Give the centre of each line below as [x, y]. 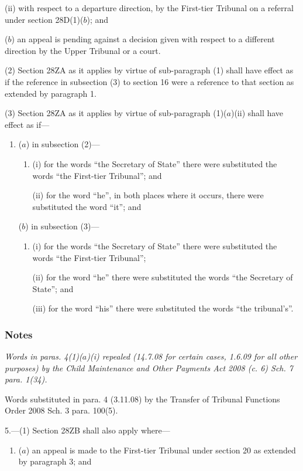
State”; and [53, 288]
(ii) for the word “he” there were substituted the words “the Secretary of [163, 277]
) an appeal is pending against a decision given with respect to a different [143, 39]
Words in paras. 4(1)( [44, 356]
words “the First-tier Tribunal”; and [97, 175]
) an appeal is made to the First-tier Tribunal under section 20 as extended [161, 450]
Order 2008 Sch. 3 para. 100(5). [61, 410]
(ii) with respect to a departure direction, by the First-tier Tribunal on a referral [149, 8]
